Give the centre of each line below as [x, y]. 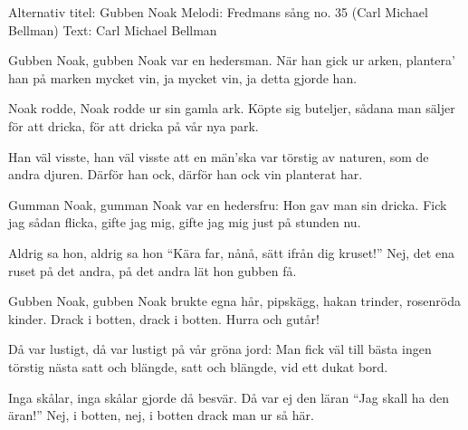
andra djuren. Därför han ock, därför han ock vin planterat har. [186, 174]
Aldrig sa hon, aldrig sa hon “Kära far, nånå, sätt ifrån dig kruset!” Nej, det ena [231, 252]
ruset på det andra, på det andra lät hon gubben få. [153, 270]
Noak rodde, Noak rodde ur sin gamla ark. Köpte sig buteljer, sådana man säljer [232, 108]
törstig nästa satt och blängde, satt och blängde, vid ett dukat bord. [198, 366]
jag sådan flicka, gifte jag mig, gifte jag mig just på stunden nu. [185, 222]
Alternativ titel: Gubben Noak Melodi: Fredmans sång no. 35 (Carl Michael [218, 12]
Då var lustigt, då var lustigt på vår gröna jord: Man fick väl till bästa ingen [220, 349]
